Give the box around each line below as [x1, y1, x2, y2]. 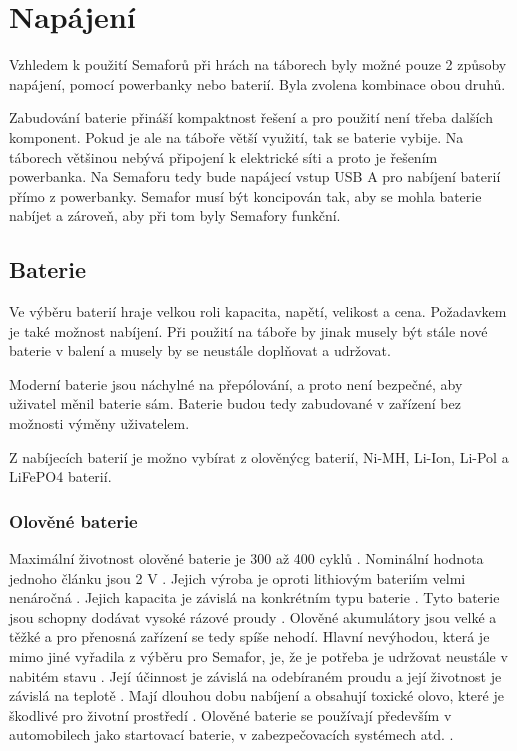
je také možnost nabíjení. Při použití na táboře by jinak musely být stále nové [9, 320, 488, 341]
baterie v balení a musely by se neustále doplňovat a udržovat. [9, 340, 391, 361]
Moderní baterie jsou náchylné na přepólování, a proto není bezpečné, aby [9, 373, 463, 394]
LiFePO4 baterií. [9, 466, 112, 487]
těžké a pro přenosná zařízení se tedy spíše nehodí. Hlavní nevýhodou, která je [9, 626, 490, 647]
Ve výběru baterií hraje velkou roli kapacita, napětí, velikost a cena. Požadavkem [9, 301, 507, 322]
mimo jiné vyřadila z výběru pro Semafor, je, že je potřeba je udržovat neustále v [9, 646, 508, 667]
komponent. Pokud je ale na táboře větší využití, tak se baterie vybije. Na [9, 126, 464, 147]
